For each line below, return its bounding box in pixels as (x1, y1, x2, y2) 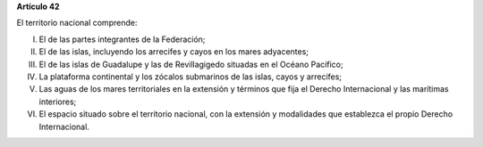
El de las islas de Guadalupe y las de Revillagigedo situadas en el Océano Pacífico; (38, 59, 343, 69)
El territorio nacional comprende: (16, 18, 138, 29)
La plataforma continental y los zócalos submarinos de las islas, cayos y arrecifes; (38, 71, 343, 82)
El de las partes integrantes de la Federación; (38, 34, 206, 45)
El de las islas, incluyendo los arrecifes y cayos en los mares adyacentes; (38, 46, 309, 57)
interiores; (38, 96, 77, 107)
